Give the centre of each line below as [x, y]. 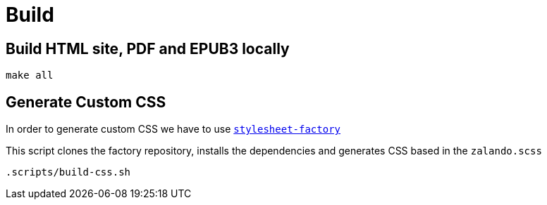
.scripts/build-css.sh [68, 172]
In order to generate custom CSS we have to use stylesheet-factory [173, 129]
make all [30, 75]
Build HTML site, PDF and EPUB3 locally [148, 48]
